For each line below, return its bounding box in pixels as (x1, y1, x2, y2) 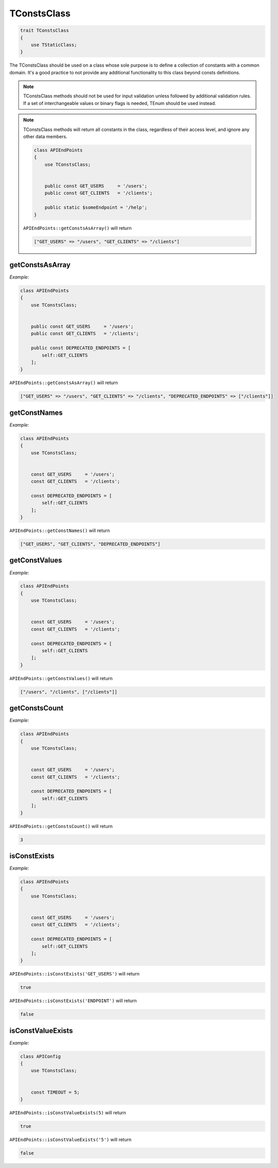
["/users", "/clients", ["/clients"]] (20, 689, 118, 695)
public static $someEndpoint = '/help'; (44, 205, 148, 210)
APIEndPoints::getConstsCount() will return (9, 823, 113, 829)
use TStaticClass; (31, 41, 77, 48)
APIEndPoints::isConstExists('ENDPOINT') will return (9, 997, 137, 1004)
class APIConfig (20, 1053, 61, 1059)
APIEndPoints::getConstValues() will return (9, 675, 113, 681)
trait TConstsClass (20, 28, 69, 33)
